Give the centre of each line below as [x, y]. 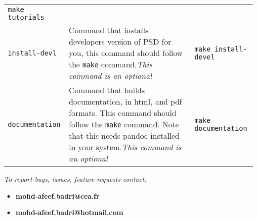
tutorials [26, 17]
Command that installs [109, 30]
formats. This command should [123, 113]
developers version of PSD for [120, 41]
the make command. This [110, 64]
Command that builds [107, 90]
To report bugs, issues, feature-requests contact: [75, 179]
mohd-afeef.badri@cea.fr [58, 195]
